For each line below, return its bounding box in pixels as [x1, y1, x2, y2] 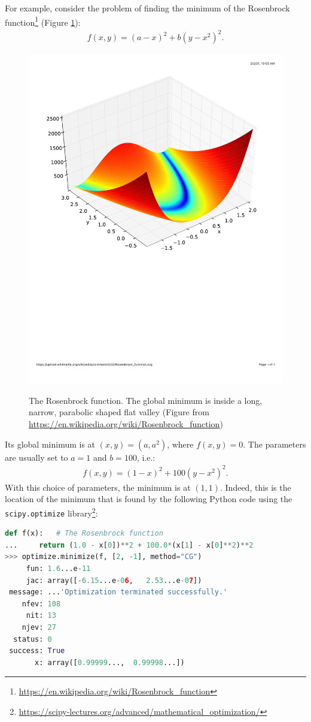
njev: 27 [22, 623, 56, 632]
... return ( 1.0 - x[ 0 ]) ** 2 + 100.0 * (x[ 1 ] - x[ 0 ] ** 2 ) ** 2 [5, 540, 254, 549]
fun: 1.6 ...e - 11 [26, 564, 91, 573]
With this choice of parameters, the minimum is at [5, 481, 191, 493]
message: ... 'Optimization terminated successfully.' [9, 588, 228, 597]
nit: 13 [26, 611, 56, 620]
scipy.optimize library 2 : [5, 505, 98, 519]
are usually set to [5, 451, 68, 463]
